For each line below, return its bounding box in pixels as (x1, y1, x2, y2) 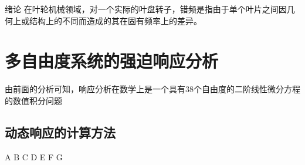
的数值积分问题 (5, 94, 62, 106)
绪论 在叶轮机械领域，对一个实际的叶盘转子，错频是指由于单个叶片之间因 (5, 3, 287, 15)
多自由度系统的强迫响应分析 (5, 49, 219, 73)
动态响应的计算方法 (5, 123, 116, 141)
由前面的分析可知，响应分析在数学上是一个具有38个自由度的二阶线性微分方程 (5, 83, 300, 95)
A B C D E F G (5, 150, 63, 163)
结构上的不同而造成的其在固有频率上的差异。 (29, 14, 202, 26)
